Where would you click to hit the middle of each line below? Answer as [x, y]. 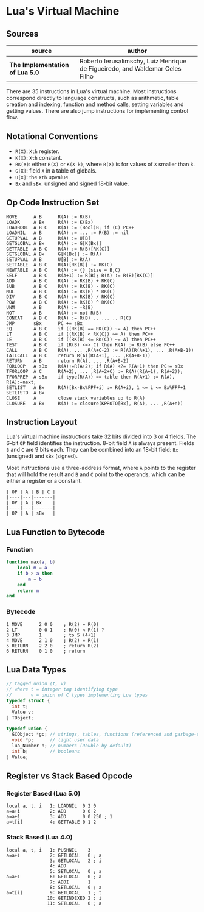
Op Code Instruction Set [53, 203]
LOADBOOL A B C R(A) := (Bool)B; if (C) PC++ [70, 227]
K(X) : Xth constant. [39, 157]
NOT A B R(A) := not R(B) [54, 313]
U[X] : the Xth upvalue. [42, 177]
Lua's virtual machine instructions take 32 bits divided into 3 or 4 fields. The [101, 436]
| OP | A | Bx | [31, 503]
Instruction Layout [42, 422]
